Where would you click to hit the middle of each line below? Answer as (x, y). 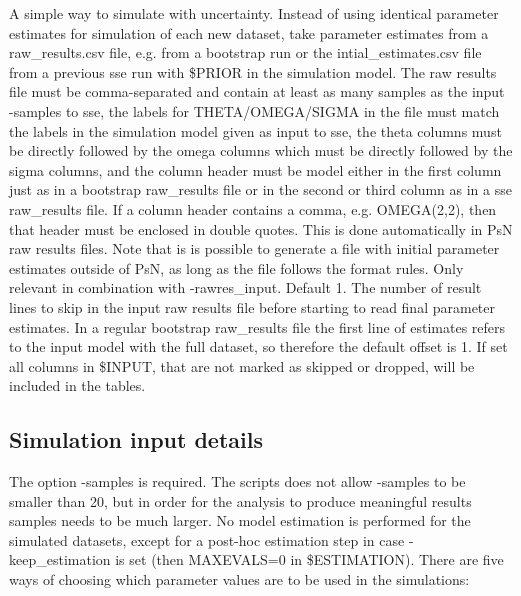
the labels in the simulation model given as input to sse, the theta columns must (255, 130)
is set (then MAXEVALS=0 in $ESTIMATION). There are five (309, 559)
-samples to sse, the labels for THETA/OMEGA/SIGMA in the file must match (254, 110)
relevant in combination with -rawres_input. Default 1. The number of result (245, 287)
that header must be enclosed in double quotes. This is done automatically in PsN (261, 228)
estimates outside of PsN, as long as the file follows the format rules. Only (236, 267)
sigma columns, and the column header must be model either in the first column (255, 169)
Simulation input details (136, 439)
